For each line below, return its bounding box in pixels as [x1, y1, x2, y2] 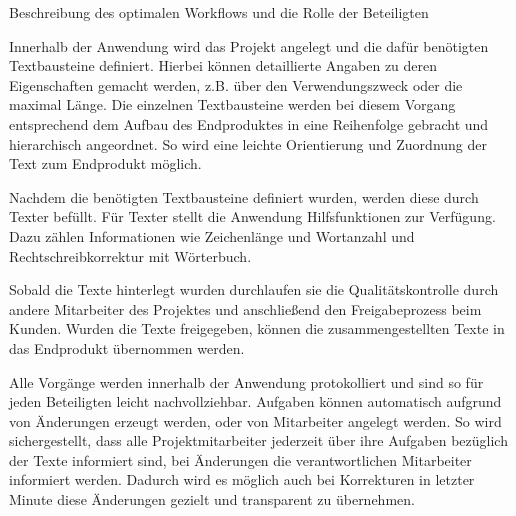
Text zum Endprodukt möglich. [9, 153, 202, 174]
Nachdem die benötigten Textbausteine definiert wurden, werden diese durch [9, 186, 479, 207]
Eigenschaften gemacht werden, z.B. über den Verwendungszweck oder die [9, 74, 463, 95]
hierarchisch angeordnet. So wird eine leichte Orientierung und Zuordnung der [9, 133, 487, 154]
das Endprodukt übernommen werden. [9, 337, 245, 358]
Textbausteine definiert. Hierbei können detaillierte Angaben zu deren [9, 55, 438, 76]
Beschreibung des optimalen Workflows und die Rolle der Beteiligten [9, 2, 429, 22]
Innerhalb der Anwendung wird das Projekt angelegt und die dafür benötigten [9, 35, 489, 56]
